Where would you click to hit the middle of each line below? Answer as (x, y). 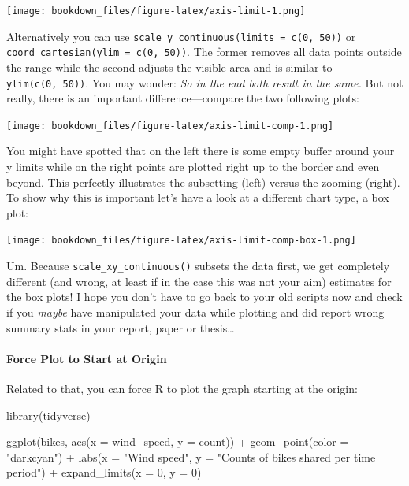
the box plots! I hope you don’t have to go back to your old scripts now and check (204, 297)
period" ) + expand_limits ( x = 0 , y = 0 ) (104, 472)
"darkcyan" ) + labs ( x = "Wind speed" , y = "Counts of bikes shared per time (191, 456)
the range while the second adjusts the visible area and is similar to (169, 67)
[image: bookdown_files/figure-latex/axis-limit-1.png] (156, 11)
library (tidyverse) (48, 415)
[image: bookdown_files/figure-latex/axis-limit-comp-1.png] (170, 126)
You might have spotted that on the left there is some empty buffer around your (201, 151)
